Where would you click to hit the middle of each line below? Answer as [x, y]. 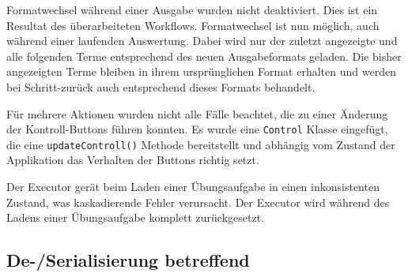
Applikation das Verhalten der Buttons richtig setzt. [133, 160]
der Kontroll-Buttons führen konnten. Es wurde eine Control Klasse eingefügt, [197, 129]
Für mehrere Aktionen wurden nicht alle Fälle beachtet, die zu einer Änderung [197, 113]
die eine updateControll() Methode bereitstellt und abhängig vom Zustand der [201, 144]
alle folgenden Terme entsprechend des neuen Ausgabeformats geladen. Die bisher [204, 56]
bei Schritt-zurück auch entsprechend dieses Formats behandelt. [161, 86]
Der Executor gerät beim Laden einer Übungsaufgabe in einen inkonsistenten [193, 187]
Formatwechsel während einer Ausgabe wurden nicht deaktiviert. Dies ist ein [192, 9]
